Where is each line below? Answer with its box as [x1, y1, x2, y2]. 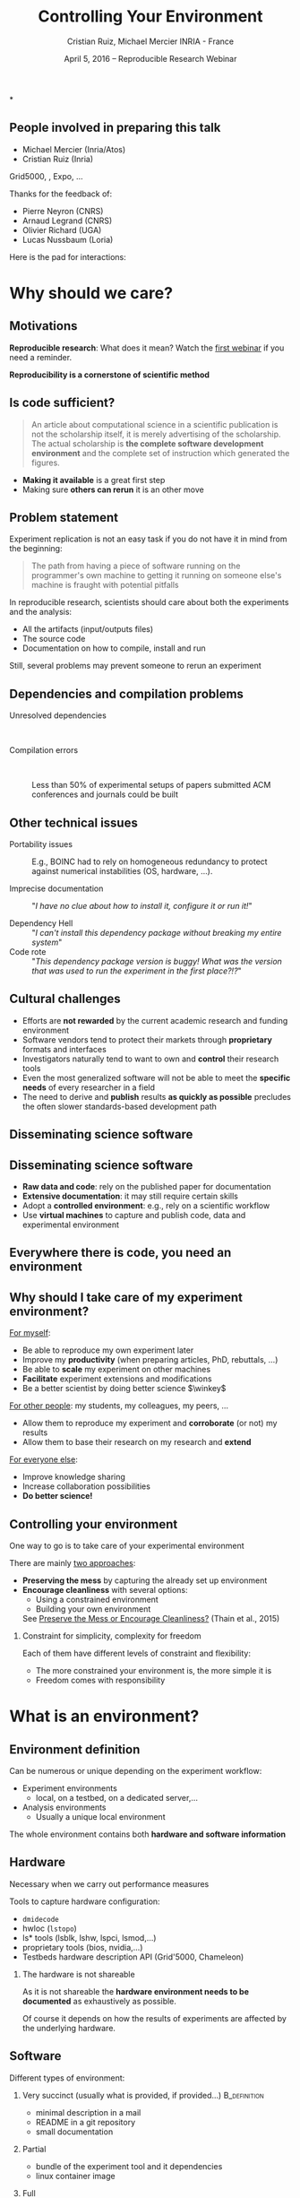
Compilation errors [9, 745, 79, 756]
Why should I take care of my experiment [9, 1289, 244, 1305]
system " [31, 937, 63, 948]
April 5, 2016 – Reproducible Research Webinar [64, 53, 237, 64]
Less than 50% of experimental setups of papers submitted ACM [31, 780, 271, 791]
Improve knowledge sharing [21, 1472, 125, 1483]
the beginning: [9, 543, 63, 554]
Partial [21, 2143, 47, 2154]
